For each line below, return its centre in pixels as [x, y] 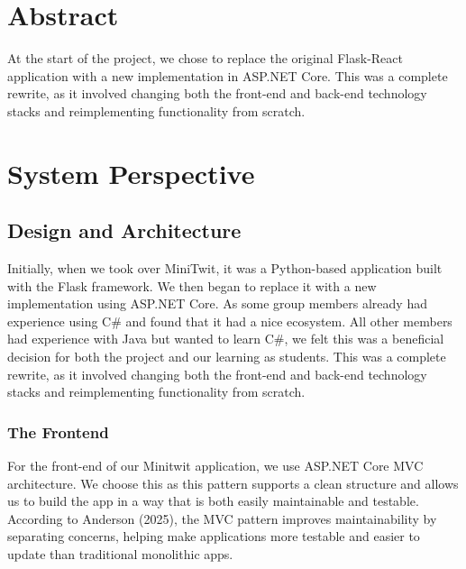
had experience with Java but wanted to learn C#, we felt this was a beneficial [226, 339]
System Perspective [131, 173]
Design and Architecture [124, 230]
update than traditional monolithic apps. [120, 554]
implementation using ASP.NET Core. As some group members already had [217, 303]
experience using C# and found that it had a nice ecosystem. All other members [230, 321]
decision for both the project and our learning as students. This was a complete [227, 357]
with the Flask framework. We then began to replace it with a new [192, 285]
